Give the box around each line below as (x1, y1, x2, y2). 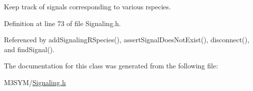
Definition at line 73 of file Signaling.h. (4, 18, 121, 28)
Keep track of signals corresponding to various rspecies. (4, 1, 171, 11)
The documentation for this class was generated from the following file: (4, 61, 218, 71)
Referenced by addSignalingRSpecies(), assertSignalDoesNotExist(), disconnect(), (4, 34, 250, 45)
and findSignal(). (4, 44, 55, 54)
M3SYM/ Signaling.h (4, 77, 66, 87)
